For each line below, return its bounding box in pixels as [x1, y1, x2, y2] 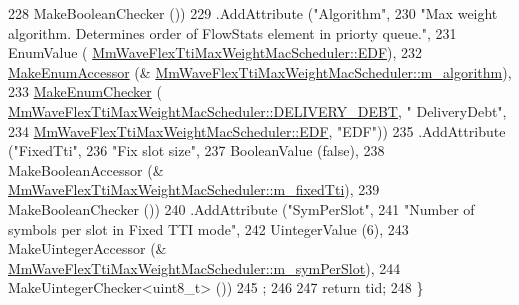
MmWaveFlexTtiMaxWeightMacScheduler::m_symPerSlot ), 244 [8, 257, 401, 278]
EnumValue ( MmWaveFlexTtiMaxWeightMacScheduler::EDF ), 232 [8, 42, 423, 63]
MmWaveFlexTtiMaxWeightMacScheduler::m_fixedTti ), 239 [8, 179, 380, 200]
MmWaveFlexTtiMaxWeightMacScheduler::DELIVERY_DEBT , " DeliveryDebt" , [8, 100, 507, 121]
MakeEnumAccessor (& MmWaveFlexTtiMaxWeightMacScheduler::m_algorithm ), [8, 61, 512, 82]
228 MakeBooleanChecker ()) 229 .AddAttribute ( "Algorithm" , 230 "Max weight [8, 3, 498, 23]
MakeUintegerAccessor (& [8, 238, 167, 259]
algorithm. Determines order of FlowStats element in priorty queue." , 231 [8, 22, 457, 43]
